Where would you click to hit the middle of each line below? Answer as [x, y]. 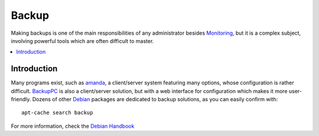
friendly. [21, 99]
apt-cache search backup [57, 113]
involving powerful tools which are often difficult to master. [82, 41]
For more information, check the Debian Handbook [73, 126]
